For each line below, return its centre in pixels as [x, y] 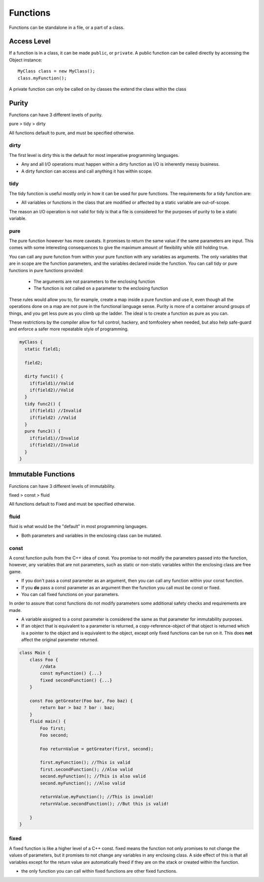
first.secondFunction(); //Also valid [86, 769]
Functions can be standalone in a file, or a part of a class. [67, 27]
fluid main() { [48, 721]
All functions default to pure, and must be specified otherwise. [72, 133]
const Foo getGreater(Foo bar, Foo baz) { [81, 701]
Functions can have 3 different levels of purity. [56, 115]
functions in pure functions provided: [46, 270]
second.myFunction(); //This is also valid [93, 776]
